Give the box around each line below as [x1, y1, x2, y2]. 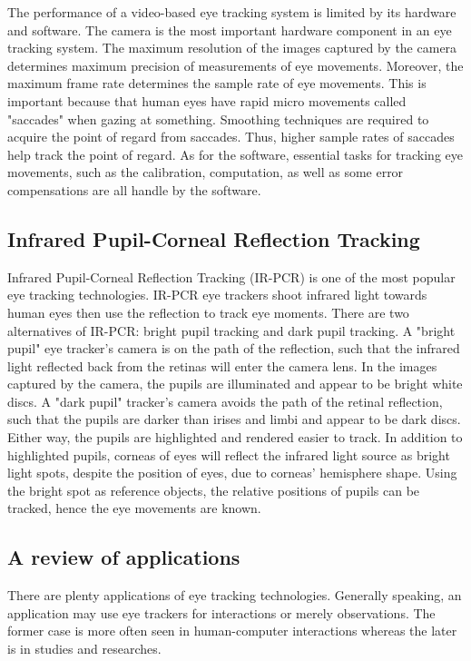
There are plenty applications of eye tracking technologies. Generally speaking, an [7, 586, 462, 605]
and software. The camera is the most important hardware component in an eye [7, 20, 452, 39]
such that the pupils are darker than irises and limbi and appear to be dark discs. [7, 409, 461, 429]
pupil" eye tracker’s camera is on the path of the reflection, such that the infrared [7, 339, 460, 358]
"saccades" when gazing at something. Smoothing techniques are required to [7, 109, 429, 128]
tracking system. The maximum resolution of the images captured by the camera [7, 38, 457, 57]
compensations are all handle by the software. [7, 180, 261, 199]
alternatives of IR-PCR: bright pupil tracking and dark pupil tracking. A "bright [7, 321, 456, 340]
